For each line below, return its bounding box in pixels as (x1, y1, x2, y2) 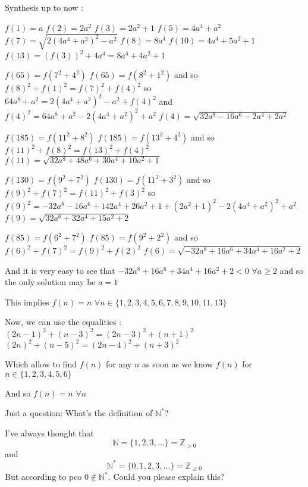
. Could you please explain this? (108, 470, 225, 483)
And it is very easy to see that (5, 264, 115, 276)
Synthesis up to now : (5, 1, 83, 13)
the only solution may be (5, 276, 96, 288)
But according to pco (5, 470, 82, 483)
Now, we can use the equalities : (5, 316, 122, 328)
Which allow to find (5, 358, 77, 370)
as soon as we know (142, 358, 213, 370)
